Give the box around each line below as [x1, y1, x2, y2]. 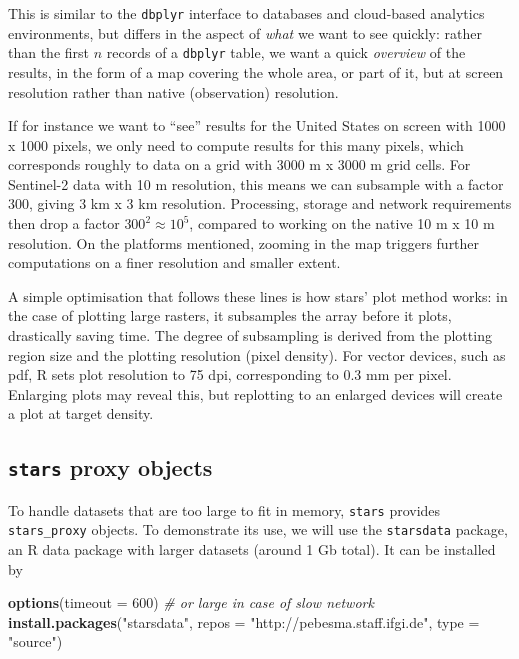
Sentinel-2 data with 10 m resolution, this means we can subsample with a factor [8, 173, 504, 194]
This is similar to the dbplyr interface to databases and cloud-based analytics [8, 3, 485, 23]
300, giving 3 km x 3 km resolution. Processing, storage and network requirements [8, 193, 512, 214]
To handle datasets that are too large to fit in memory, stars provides [8, 499, 441, 520]
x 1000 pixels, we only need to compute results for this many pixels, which [8, 134, 464, 155]
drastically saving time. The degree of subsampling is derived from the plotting [8, 325, 492, 346]
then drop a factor [8, 213, 120, 234]
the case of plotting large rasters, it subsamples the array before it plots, [8, 305, 452, 326]
